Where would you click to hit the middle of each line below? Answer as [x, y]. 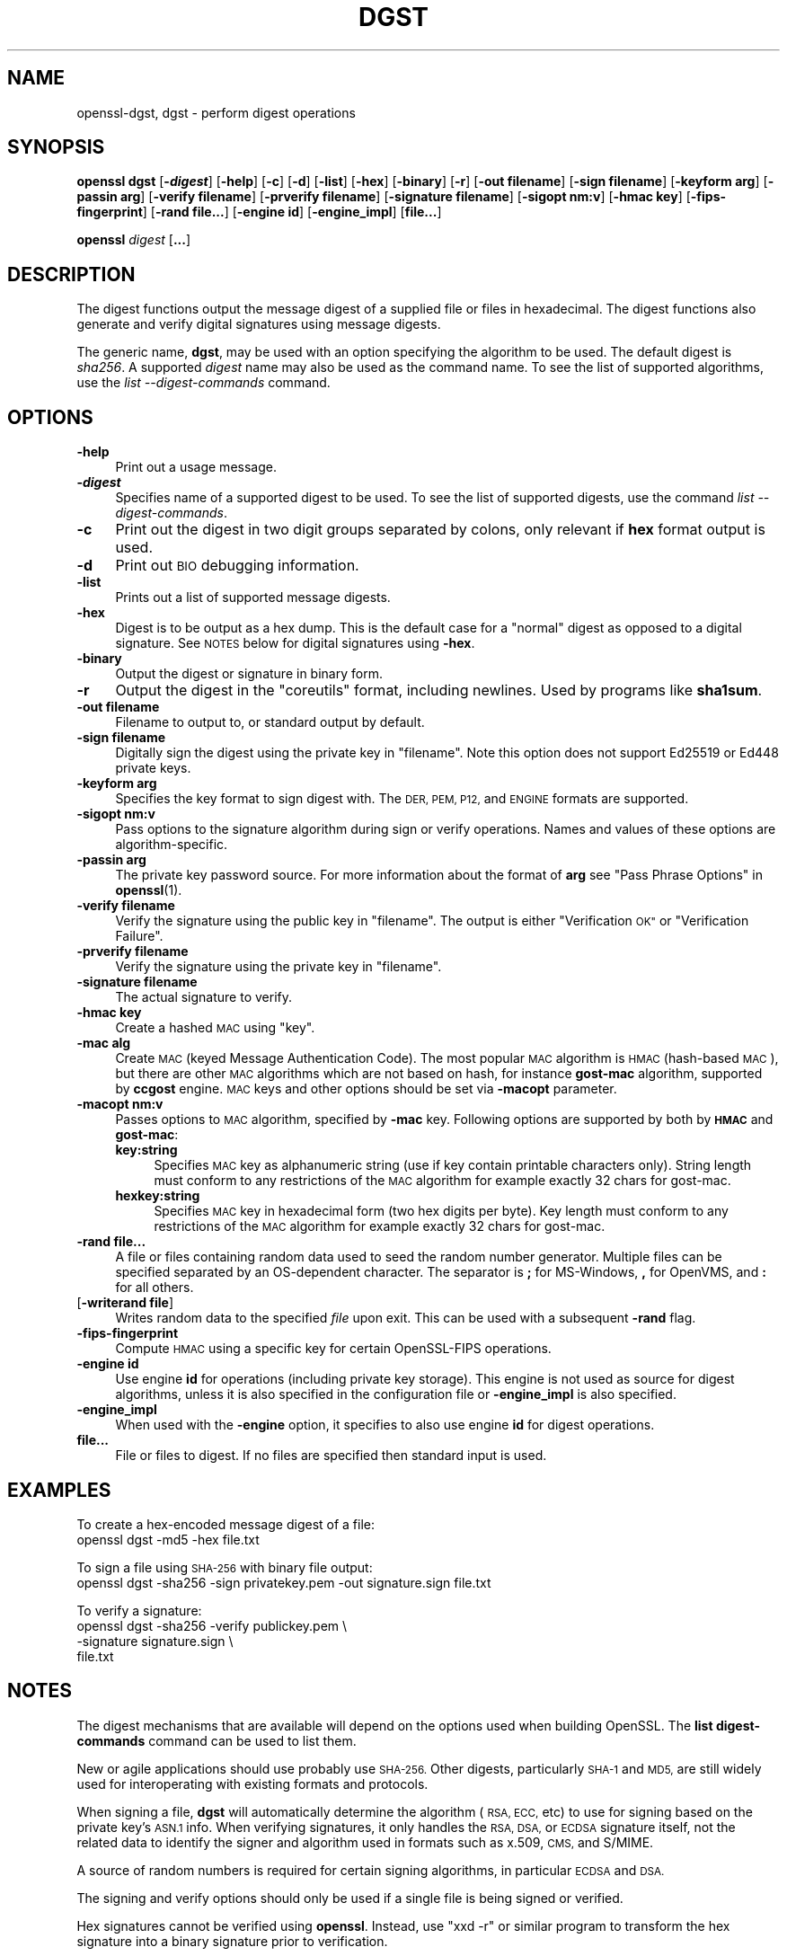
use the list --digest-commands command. [203, 383]
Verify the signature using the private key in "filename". [279, 967]
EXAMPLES [59, 1490]
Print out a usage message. [196, 467]
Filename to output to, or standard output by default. [270, 722]
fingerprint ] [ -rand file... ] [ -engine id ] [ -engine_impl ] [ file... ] [259, 212]
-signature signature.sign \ [155, 1641]
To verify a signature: [139, 1610]
